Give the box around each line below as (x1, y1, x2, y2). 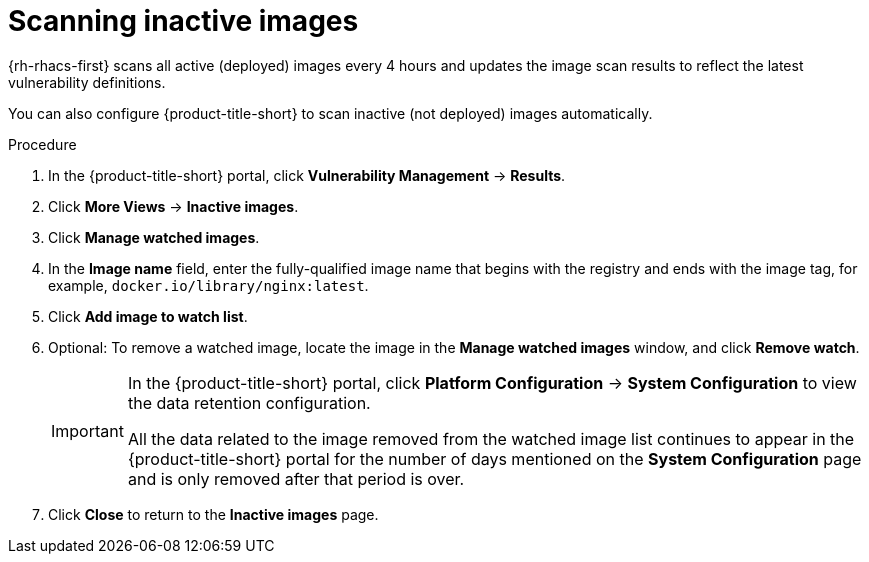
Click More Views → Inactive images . (48, 197, 299, 215)
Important (51, 420, 124, 441)
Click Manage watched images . (48, 228, 260, 246)
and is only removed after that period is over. (127, 468, 465, 489)
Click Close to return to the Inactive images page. (48, 505, 379, 523)
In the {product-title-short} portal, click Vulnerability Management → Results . (48, 166, 566, 184)
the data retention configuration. (127, 392, 371, 413)
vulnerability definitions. (8, 73, 166, 91)
